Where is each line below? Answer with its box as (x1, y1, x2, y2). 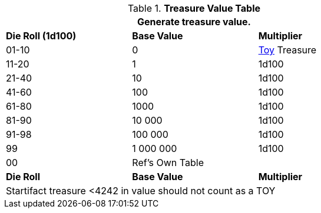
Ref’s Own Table (132, 157, 204, 168)
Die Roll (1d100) (6, 30, 77, 42)
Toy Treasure (258, 44, 317, 56)
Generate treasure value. (137, 16, 251, 28)
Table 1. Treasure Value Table (127, 2, 261, 14)
